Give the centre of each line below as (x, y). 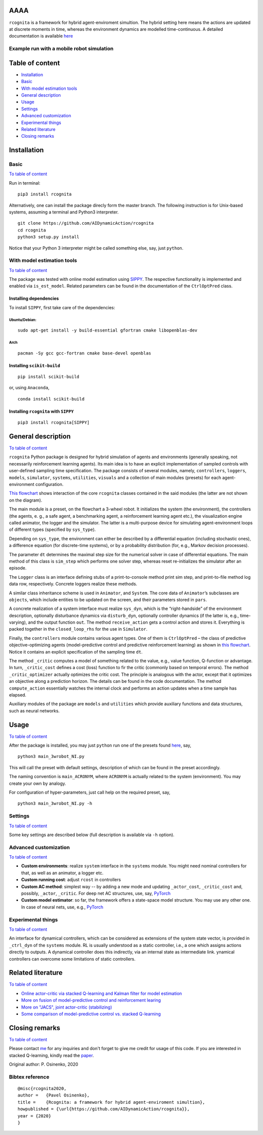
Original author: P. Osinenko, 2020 (44, 1064)
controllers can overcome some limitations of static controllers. (72, 959)
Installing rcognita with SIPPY (41, 411)
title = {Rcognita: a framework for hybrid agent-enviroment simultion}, (112, 1102)
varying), (18, 622)
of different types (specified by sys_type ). (52, 529)
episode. (18, 568)
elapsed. (18, 695)
